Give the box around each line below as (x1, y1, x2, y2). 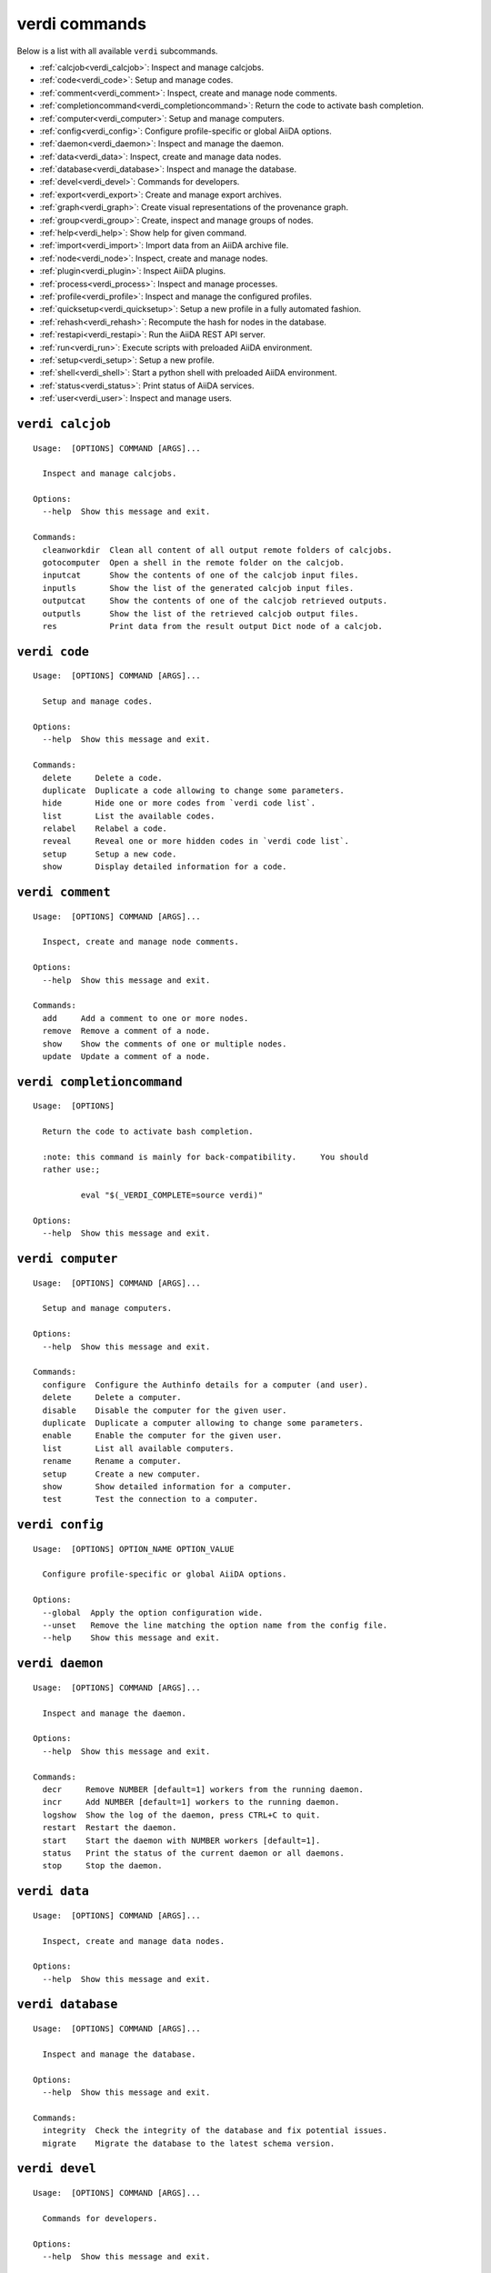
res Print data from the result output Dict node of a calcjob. (42, 621, 384, 631)
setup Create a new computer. (42, 1468, 202, 1479)
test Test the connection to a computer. (42, 1494, 259, 1505)
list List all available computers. (42, 1443, 235, 1454)
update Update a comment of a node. (42, 1051, 211, 1061)
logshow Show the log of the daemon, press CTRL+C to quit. (42, 1809, 321, 1820)
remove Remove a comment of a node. (42, 1026, 211, 1036)
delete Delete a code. (42, 773, 163, 783)
